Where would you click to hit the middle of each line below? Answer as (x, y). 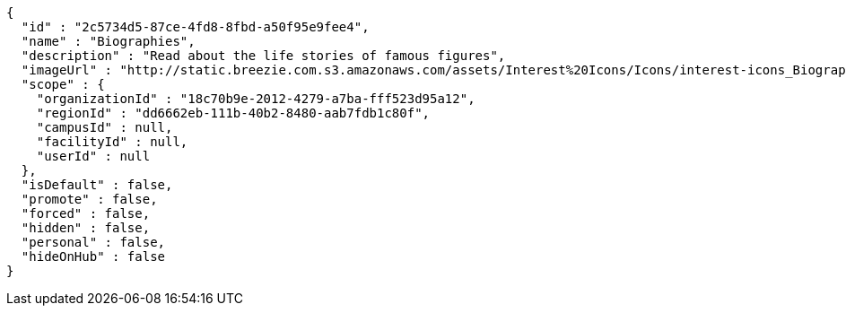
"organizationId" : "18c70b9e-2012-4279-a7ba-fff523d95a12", (256, 99)
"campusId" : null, (105, 127)
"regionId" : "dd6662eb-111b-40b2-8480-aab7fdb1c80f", (233, 113)
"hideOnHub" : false (93, 256)
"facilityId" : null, (112, 142)
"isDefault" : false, (97, 185)
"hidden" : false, (86, 228)
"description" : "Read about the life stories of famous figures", (263, 56)
